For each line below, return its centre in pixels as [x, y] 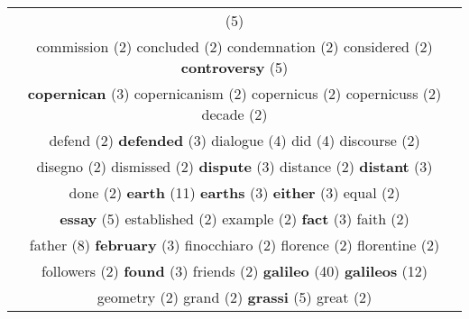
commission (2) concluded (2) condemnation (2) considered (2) [234, 46]
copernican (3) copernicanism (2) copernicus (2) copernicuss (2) [234, 93]
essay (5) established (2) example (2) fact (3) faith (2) [234, 219]
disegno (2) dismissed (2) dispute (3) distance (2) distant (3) [234, 166]
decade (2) [234, 114]
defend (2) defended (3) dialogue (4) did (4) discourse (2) [234, 140]
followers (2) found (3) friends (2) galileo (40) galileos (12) [234, 271]
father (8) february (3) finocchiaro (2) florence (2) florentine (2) [234, 245]
